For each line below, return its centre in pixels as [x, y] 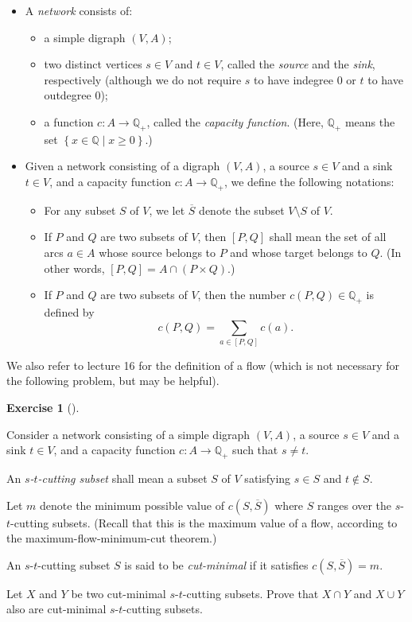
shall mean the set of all [328, 237]
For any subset [80, 210]
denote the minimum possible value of [132, 505]
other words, [74, 268]
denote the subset [242, 210]
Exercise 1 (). [43, 408]
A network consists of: [79, 10]
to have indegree [294, 79]
